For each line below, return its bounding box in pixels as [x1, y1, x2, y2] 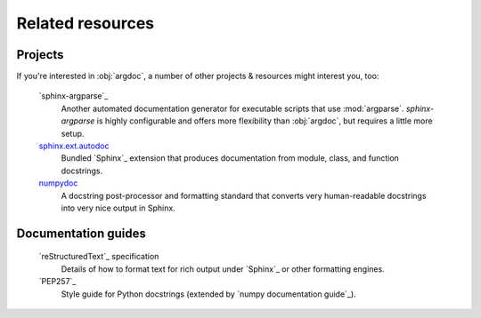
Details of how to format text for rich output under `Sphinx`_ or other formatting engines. [61, 263, 385, 274]
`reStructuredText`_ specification [38, 251, 159, 262]
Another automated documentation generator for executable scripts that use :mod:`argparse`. [61, 103, 404, 114]
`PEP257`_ [38, 276, 77, 287]
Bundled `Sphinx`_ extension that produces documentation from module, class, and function [61, 153, 400, 163]
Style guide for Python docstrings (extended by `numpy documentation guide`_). [61, 289, 356, 299]
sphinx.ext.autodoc [38, 140, 110, 151]
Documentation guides [16, 226, 147, 241]
